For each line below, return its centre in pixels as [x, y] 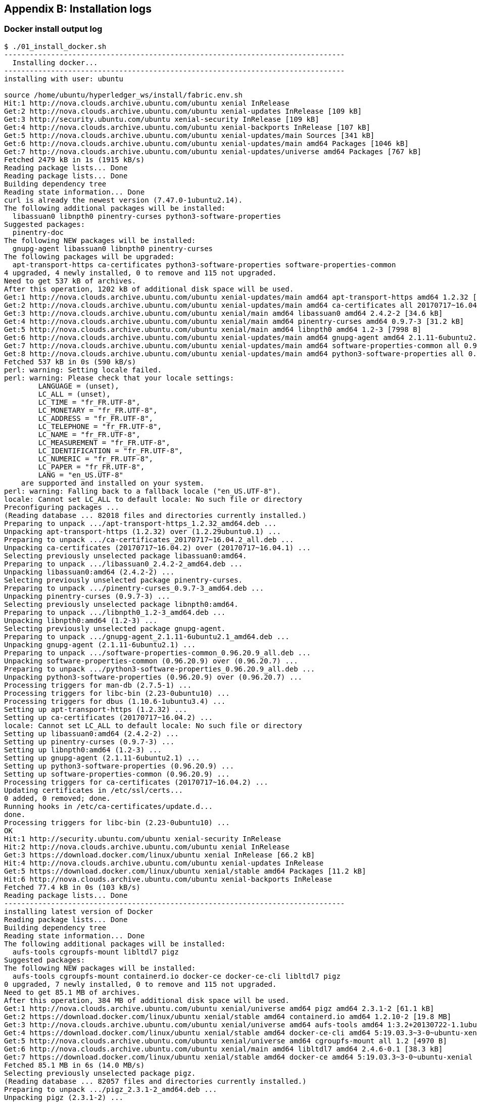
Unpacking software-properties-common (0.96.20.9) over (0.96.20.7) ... [151, 661]
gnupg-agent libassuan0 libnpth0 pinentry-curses [113, 248]
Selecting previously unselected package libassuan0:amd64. [126, 556]
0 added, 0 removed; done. [57, 798]
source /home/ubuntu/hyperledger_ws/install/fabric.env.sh [124, 95]
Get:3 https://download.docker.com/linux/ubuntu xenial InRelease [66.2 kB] [160, 855]
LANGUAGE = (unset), [79, 386]
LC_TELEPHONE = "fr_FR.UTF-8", [100, 426]
